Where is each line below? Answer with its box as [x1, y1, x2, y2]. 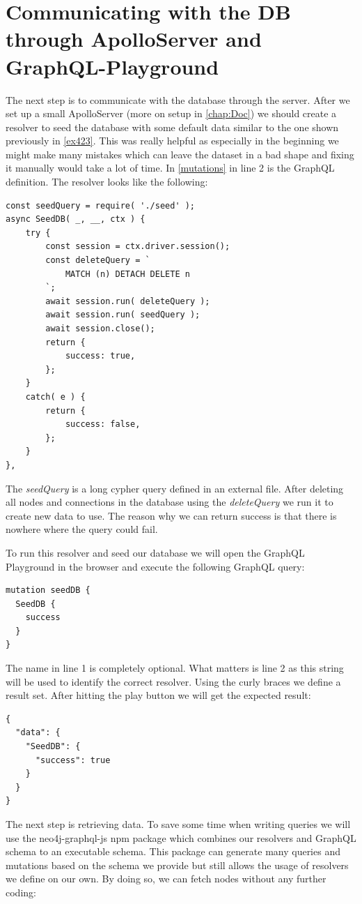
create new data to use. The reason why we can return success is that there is [6, 508, 337, 522]
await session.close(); [45, 324, 155, 333]
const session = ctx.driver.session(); [45, 241, 230, 252]
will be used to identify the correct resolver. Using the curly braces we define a [6, 674, 341, 688]
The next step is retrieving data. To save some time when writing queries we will [6, 817, 351, 831]
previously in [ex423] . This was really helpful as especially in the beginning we [6, 133, 339, 148]
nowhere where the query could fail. [6, 522, 158, 536]
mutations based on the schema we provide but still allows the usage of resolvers [6, 857, 349, 872]
